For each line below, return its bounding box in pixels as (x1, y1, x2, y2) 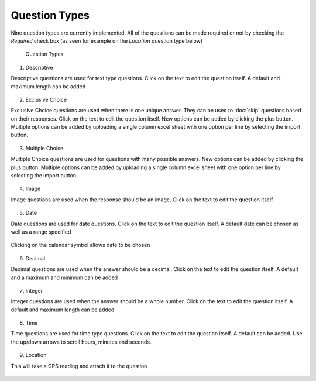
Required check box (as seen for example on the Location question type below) (11, 37, 203, 44)
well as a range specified (11, 228, 71, 235)
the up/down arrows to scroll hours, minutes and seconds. (11, 338, 152, 345)
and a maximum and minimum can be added (11, 274, 118, 281)
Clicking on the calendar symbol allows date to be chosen (11, 242, 150, 249)
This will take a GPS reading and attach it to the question (11, 362, 147, 369)
